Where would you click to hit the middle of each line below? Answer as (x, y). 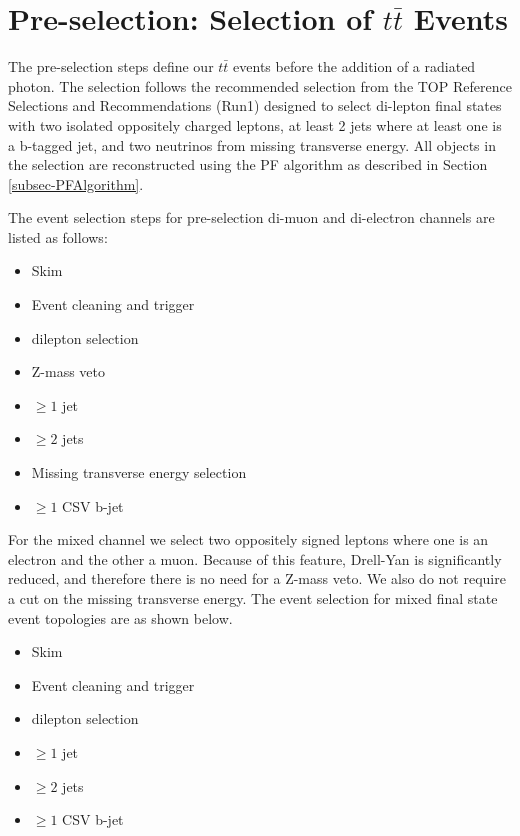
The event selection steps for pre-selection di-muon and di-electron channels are (251, 217)
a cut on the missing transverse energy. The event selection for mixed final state (253, 598)
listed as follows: (58, 236)
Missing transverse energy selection (139, 472)
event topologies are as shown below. (120, 617)
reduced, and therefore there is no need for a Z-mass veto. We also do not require (257, 578)
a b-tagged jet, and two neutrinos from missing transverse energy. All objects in (252, 144)
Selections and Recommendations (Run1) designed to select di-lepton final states (255, 105)
